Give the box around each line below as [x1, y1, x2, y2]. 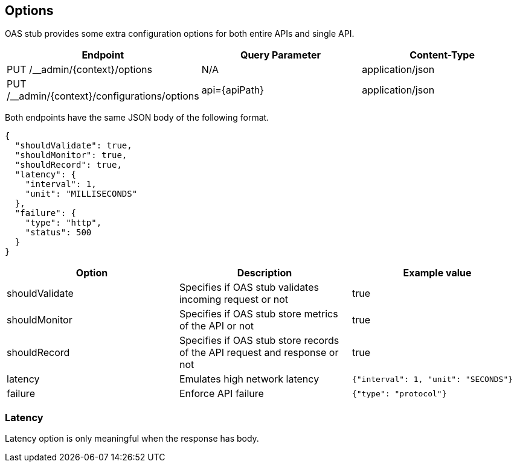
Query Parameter [240, 49, 321, 62]
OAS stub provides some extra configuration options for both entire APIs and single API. [5, 28, 355, 39]
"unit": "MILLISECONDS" [25, 189, 138, 199]
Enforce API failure [179, 387, 264, 400]
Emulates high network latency [179, 373, 320, 386]
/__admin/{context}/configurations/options [7, 90, 199, 103]
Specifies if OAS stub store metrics [179, 308, 338, 320]
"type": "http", [25, 218, 102, 228]
